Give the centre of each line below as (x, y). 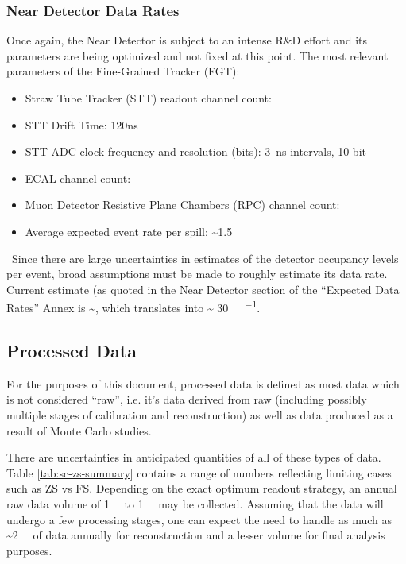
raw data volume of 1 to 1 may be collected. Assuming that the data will (195, 503)
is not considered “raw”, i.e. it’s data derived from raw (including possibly (187, 399)
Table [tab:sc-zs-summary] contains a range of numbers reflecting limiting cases (199, 472)
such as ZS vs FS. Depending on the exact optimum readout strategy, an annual (202, 488)
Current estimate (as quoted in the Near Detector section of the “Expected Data (203, 289)
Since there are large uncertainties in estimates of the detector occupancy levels (205, 258)
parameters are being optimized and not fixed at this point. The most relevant (197, 55)
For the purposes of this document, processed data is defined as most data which (203, 383)
